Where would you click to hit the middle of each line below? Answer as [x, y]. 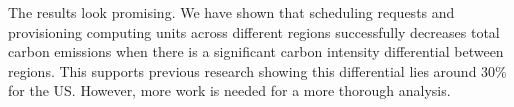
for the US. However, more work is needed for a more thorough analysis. [229, 90]
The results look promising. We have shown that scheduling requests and [231, 12]
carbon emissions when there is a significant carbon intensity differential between [256, 51]
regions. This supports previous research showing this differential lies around [242, 70]
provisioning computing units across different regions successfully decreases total [254, 31]
